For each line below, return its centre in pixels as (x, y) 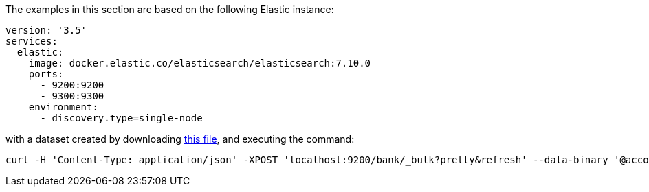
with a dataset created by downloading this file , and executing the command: (180, 139)
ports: (46, 74)
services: (32, 41)
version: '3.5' (46, 30)
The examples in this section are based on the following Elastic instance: (170, 9)
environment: (63, 107)
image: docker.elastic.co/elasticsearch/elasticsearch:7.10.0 (200, 63)
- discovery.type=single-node (121, 118)
